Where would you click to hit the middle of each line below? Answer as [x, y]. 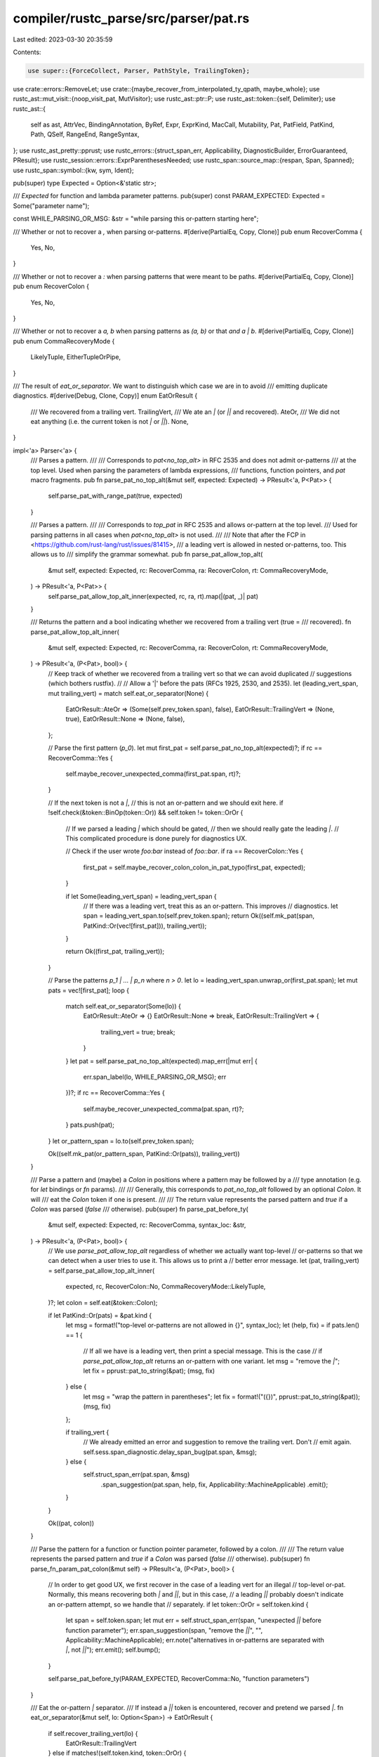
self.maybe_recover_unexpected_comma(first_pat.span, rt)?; [153, 774]
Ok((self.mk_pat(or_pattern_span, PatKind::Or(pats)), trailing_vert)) [144, 1153]
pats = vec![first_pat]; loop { [89, 990]
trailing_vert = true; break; [138, 1032]
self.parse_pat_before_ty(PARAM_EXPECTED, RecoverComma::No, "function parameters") [179, 1679]
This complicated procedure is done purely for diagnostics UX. [156, 838]
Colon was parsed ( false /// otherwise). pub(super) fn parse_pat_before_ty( [139, 1209]
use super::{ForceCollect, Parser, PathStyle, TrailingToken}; [139, 71]
